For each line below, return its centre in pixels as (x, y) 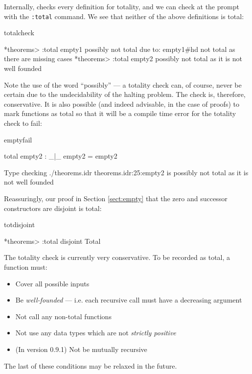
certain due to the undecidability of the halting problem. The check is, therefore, (125, 94)
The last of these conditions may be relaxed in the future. (91, 365)
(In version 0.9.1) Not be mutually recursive (81, 349)
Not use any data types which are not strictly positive (96, 333)
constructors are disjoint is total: (53, 208)
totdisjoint (20, 224)
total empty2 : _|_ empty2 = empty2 (61, 156)
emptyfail (18, 139)
